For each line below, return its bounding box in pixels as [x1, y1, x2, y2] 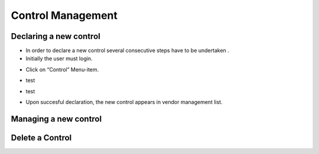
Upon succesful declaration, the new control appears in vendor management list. [25, 99, 223, 106]
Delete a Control [11, 133, 72, 143]
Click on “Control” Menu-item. [25, 65, 99, 73]
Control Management [11, 9, 118, 22]
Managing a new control [11, 114, 102, 124]
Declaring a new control [11, 31, 100, 41]
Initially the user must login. [25, 55, 93, 62]
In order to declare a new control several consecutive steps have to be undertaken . [25, 47, 230, 54]
